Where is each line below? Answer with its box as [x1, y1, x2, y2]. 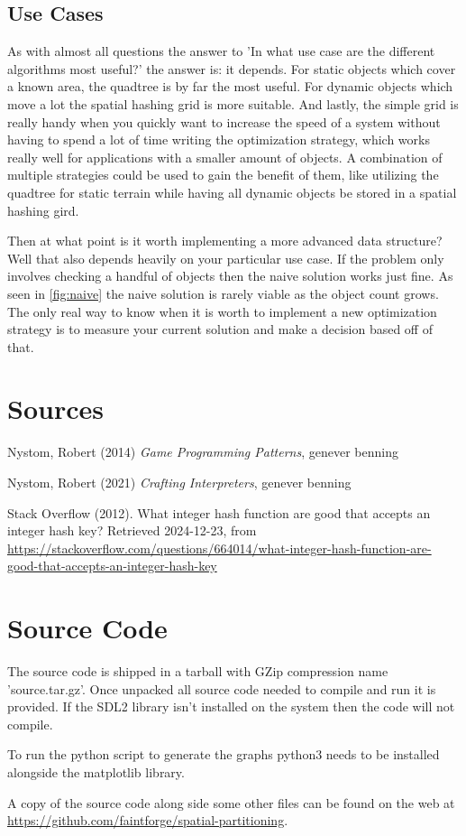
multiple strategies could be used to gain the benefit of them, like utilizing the [7, 165, 439, 184]
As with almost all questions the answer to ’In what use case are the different [7, 42, 435, 60]
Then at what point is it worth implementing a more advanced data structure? [7, 231, 443, 250]
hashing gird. [7, 200, 79, 219]
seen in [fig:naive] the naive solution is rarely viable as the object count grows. [7, 283, 439, 302]
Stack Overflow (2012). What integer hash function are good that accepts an [7, 503, 431, 522]
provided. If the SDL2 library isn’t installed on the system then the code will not [7, 697, 455, 716]
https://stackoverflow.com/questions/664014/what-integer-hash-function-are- [7, 538, 432, 557]
